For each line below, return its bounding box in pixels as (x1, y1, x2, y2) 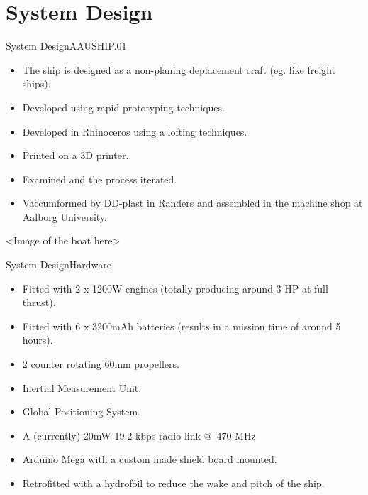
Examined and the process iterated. (22, 171, 177, 186)
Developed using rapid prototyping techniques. (22, 99, 225, 114)
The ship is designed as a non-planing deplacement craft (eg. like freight (22, 62, 336, 77)
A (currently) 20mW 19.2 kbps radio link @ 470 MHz (22, 428, 256, 442)
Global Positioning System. (22, 404, 140, 419)
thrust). (22, 295, 56, 310)
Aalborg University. (22, 209, 107, 224)
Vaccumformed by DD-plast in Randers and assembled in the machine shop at (22, 195, 363, 210)
